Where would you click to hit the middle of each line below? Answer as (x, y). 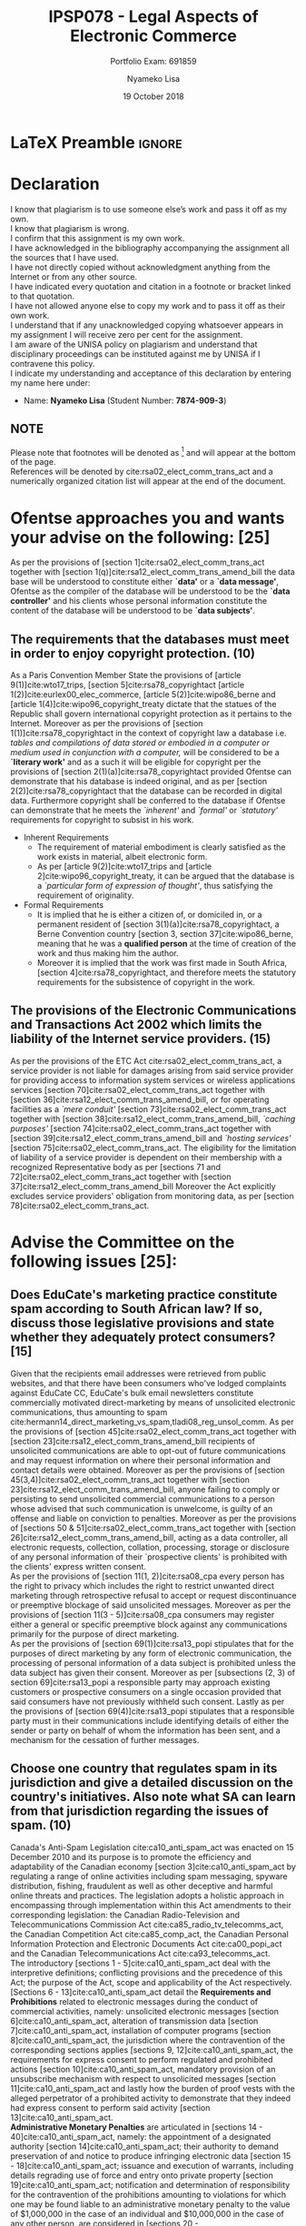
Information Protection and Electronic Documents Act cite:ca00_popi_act (146, 1944)
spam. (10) (41, 1825)
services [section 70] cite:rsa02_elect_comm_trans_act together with (138, 1089)
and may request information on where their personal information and (140, 1460)
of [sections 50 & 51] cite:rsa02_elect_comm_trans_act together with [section (153, 1528)
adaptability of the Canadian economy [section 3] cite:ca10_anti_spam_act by (153, 1866)
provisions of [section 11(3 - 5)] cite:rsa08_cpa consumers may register (143, 1614)
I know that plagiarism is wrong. (70, 228)
